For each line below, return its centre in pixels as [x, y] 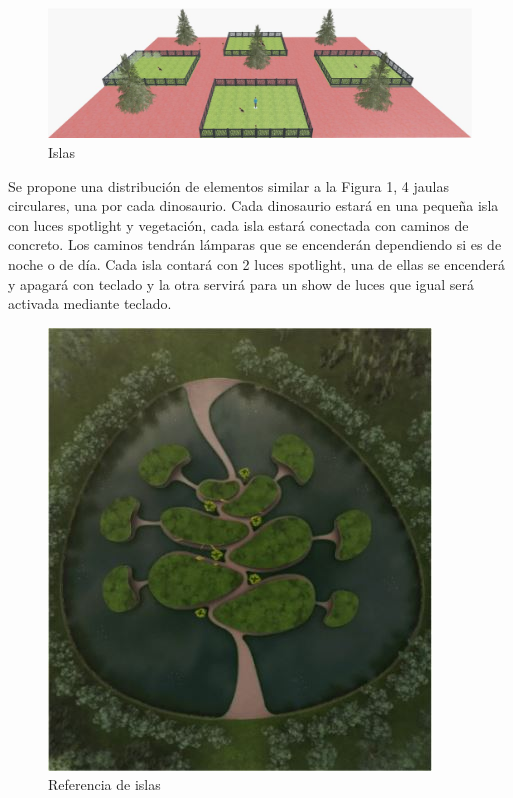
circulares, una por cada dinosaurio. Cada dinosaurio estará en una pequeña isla [253, 205]
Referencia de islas [104, 784]
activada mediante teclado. [90, 303]
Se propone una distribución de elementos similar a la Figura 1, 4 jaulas [228, 185]
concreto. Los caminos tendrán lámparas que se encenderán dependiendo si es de [255, 244]
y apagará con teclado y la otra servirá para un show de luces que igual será [241, 283]
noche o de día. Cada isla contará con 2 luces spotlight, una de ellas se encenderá [257, 263]
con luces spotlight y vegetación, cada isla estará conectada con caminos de [238, 224]
